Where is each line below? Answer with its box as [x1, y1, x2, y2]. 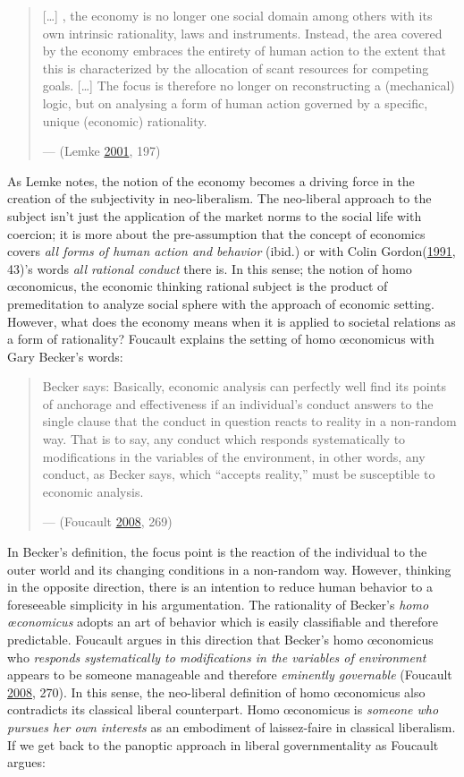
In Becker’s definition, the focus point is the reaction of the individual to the [7, 542, 427, 561]
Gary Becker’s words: [7, 346, 123, 365]
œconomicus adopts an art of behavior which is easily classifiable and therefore [7, 612, 438, 631]
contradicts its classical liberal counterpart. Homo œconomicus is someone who [7, 700, 439, 719]
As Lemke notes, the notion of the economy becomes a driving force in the [7, 171, 415, 190]
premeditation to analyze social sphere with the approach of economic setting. [7, 294, 434, 312]
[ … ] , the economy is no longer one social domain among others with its [42, 6, 433, 24]
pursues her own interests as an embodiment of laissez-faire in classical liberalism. [7, 717, 456, 736]
